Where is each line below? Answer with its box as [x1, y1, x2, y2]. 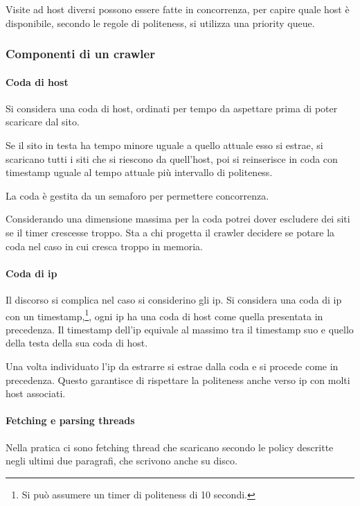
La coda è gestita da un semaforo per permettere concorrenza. [6, 188, 269, 202]
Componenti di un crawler [6, 45, 155, 62]
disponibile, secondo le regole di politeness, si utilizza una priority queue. [6, 15, 315, 30]
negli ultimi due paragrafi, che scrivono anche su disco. [6, 453, 237, 468]
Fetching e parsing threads [6, 413, 135, 428]
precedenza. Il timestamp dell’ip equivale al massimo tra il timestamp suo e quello [6, 322, 354, 336]
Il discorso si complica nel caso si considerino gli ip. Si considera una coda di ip [6, 292, 342, 306]
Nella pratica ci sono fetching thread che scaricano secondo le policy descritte [6, 439, 334, 454]
